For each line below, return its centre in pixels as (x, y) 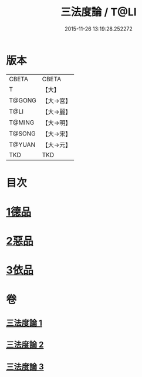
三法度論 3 (25, 367)
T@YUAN (22, 144)
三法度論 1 (24, 323)
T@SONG (23, 133)
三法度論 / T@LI (99, 12)
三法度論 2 (25, 345)
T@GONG (23, 100)
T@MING (22, 123)
